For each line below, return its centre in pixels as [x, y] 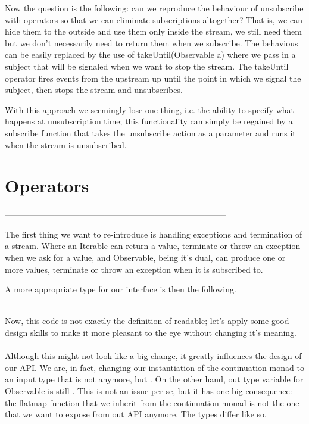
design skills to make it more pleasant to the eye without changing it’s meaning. [151, 332]
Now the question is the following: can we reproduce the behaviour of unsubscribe [154, 8]
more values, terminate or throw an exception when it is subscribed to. [134, 269]
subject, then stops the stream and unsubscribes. [94, 90]
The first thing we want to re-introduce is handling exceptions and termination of [154, 234]
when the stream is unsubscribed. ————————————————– [136, 144]
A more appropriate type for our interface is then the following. [121, 289]
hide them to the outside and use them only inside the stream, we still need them [153, 31]
